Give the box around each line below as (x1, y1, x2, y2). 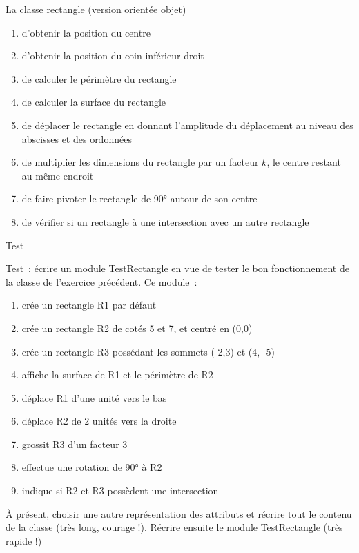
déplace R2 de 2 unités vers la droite (21, 414, 177, 428)
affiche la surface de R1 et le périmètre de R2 (21, 367, 213, 382)
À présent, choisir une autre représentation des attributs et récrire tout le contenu (6, 506, 352, 521)
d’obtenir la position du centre (21, 25, 151, 39)
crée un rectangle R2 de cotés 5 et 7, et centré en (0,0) (21, 320, 253, 335)
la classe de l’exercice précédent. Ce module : (6, 274, 197, 289)
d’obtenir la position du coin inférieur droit (21, 48, 204, 63)
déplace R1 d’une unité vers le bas (21, 390, 167, 405)
